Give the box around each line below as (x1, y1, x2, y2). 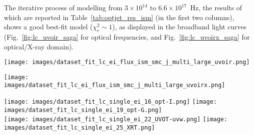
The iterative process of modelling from (4, 2, 123, 12)
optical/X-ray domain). (4, 41, 74, 51)
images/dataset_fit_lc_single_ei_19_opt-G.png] (4, 106, 162, 113)
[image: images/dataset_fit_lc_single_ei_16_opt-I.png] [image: (4, 98, 217, 106)
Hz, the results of (190, 2, 242, 12)
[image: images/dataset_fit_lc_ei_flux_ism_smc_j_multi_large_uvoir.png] (4, 59, 250, 66)
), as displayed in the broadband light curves (112, 22, 247, 32)
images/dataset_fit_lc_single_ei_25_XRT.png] (4, 124, 155, 132)
